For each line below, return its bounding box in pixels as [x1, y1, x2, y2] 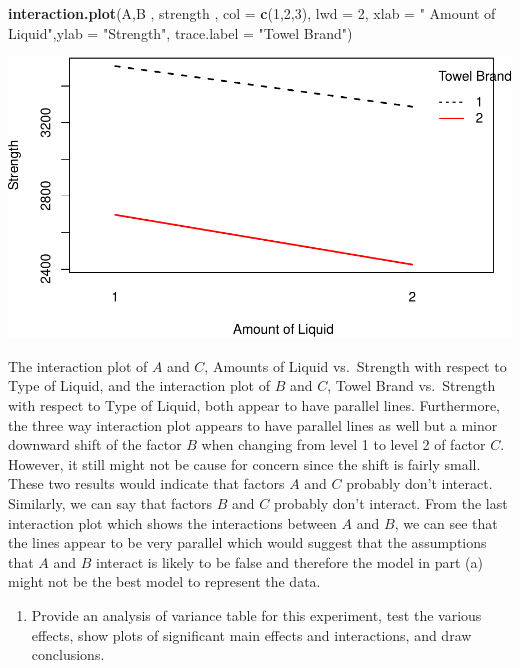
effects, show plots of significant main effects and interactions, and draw [31, 624, 472, 645]
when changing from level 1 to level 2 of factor [201, 434, 486, 455]
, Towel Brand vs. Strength [327, 375, 496, 396]
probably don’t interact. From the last [273, 492, 508, 513]
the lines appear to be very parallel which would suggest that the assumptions [8, 532, 487, 553]
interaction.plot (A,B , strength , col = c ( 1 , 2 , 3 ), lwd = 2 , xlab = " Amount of [8, 3, 496, 23]
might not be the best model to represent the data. [8, 571, 321, 592]
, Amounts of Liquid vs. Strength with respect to [204, 355, 507, 376]
